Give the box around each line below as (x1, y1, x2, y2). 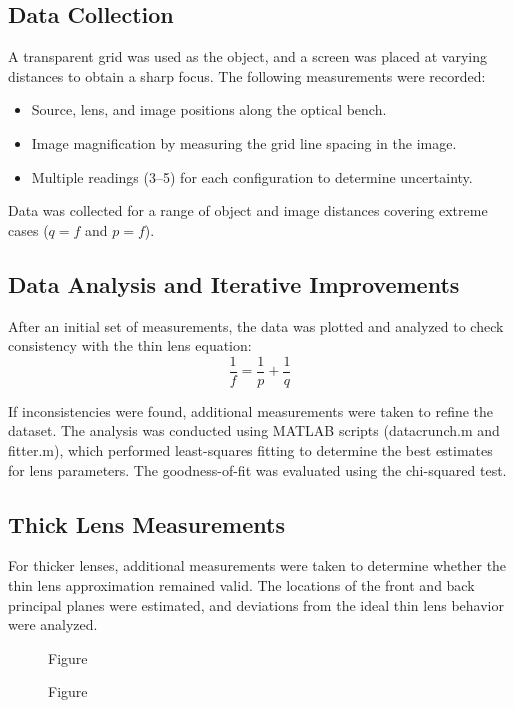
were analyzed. (8, 614, 98, 635)
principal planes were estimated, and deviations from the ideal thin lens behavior (8, 594, 504, 615)
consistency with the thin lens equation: (8, 335, 252, 356)
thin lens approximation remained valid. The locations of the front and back (8, 574, 475, 595)
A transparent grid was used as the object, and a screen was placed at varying (8, 46, 487, 67)
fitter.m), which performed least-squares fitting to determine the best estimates (8, 440, 493, 460)
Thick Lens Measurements (8, 508, 285, 539)
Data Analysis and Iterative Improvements (8, 268, 460, 299)
